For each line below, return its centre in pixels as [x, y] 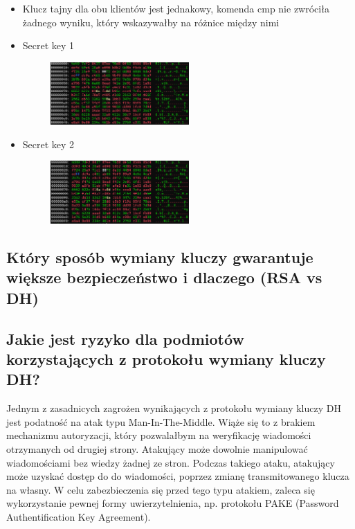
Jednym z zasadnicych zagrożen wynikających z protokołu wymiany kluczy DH [174, 408]
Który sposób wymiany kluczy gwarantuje [160, 257]
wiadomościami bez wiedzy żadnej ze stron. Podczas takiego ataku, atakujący [171, 462]
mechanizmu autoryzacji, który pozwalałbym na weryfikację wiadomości [159, 435]
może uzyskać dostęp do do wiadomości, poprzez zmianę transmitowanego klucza [178, 476]
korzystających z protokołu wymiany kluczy [166, 359]
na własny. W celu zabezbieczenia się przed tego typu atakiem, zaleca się [161, 489]
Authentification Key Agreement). [79, 517]
